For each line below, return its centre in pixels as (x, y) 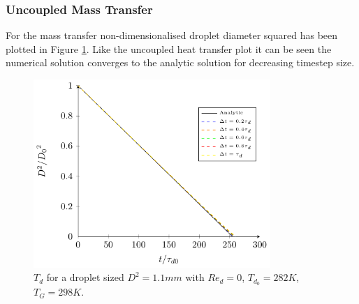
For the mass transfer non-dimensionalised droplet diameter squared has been (172, 35)
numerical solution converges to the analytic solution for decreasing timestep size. (180, 62)
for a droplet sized (85, 277)
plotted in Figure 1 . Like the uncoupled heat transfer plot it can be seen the (169, 48)
